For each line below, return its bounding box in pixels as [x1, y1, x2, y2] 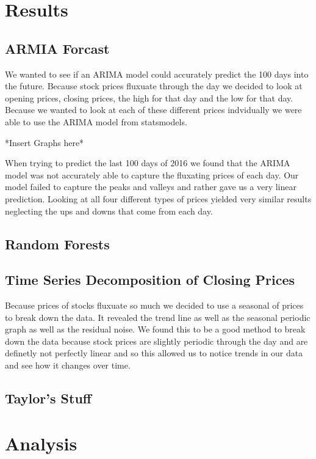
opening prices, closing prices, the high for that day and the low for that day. [5, 91, 293, 104]
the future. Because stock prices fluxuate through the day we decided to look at [5, 79, 303, 92]
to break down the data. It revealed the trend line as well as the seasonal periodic [5, 310, 311, 323]
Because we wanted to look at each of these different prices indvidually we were [5, 103, 302, 116]
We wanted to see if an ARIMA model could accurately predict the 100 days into [5, 67, 309, 80]
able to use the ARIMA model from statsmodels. [5, 115, 187, 128]
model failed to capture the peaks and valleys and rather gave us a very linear [5, 180, 296, 193]
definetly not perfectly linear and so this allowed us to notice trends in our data [5, 347, 303, 359]
